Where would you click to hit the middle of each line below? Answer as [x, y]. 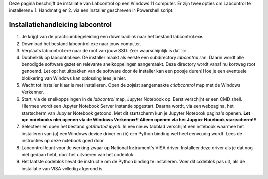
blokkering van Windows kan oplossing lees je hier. [74, 78]
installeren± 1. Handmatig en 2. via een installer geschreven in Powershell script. [91, 10]
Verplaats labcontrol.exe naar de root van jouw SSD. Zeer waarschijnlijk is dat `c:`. [105, 51]
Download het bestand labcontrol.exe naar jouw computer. [81, 43]
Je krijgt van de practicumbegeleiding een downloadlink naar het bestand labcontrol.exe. [112, 37]
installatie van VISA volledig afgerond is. [63, 168]
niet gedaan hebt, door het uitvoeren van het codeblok [77, 154]
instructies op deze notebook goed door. [63, 141]
